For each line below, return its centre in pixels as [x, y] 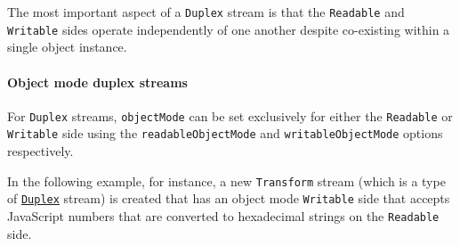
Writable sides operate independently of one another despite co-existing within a [229, 29]
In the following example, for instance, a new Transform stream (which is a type [226, 180]
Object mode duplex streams [97, 82]
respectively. [40, 151]
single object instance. [67, 47]
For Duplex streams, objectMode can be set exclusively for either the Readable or [230, 115]
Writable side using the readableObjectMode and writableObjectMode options [225, 133]
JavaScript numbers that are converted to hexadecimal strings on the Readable [223, 215]
